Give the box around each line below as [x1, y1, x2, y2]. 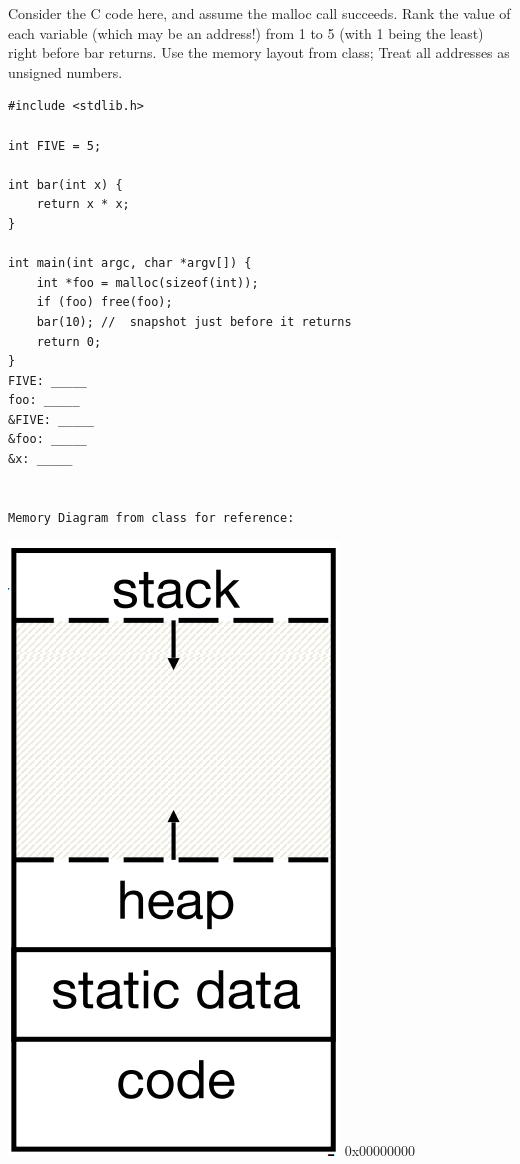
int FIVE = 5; [8, 138, 102, 153]
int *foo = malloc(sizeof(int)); [36, 275, 259, 290]
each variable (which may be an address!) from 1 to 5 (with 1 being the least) [8, 22, 484, 43]
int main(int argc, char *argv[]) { [8, 256, 252, 271]
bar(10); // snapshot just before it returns [36, 314, 352, 329]
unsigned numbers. [8, 61, 123, 82]
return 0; [36, 334, 102, 349]
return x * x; [36, 197, 130, 212]
